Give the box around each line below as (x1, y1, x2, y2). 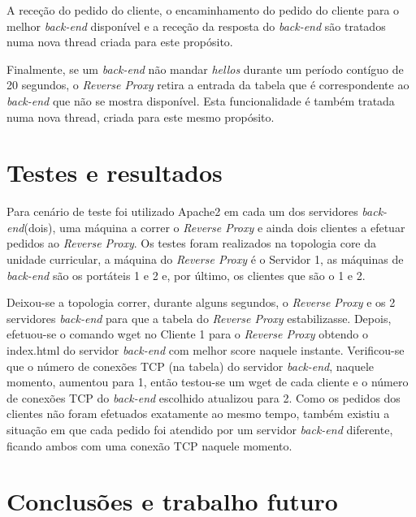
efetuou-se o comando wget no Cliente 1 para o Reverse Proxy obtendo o (6, 325, 368, 343)
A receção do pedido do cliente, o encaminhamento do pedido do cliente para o (6, 2, 400, 18)
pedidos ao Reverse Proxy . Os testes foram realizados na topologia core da (6, 235, 377, 252)
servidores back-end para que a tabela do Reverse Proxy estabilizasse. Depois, (6, 309, 392, 326)
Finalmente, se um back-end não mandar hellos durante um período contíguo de (6, 60, 404, 77)
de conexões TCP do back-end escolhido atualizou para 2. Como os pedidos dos (6, 389, 401, 406)
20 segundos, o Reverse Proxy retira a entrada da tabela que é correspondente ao (6, 76, 409, 93)
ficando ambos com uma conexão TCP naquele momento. (6, 437, 292, 454)
